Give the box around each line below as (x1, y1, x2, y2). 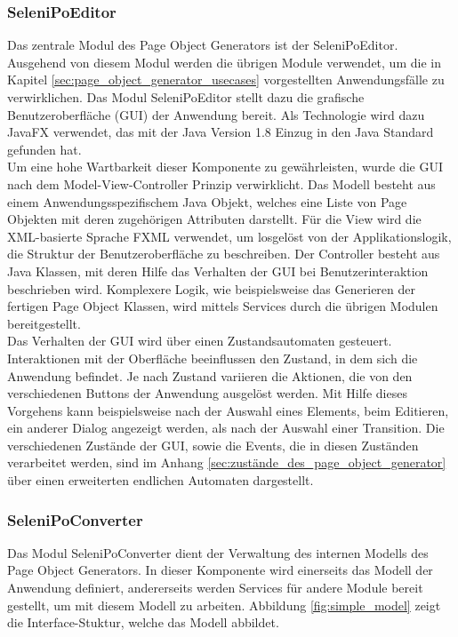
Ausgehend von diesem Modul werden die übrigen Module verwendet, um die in (7, 52, 441, 71)
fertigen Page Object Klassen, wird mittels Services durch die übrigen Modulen (7, 297, 438, 315)
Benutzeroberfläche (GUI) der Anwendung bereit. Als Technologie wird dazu (7, 105, 425, 123)
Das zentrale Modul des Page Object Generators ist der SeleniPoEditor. (7, 36, 398, 54)
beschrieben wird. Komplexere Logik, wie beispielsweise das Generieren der (7, 279, 415, 298)
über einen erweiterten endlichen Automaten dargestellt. (7, 471, 314, 490)
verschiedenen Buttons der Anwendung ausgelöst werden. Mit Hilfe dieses (7, 384, 407, 402)
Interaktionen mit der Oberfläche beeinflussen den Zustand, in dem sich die (7, 348, 418, 367)
